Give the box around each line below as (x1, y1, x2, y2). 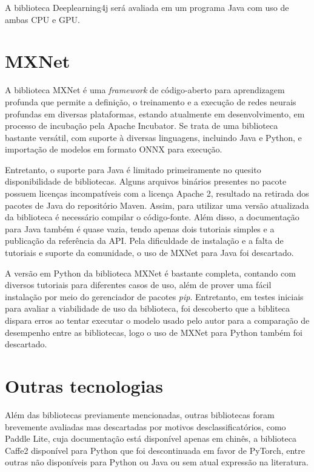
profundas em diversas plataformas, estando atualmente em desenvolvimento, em (5, 107, 305, 120)
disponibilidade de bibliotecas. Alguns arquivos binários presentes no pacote (5, 175, 287, 188)
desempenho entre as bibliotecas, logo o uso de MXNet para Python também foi (5, 326, 302, 338)
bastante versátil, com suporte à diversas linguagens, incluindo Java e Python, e (5, 131, 302, 143)
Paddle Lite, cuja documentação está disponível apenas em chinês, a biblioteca (5, 432, 296, 445)
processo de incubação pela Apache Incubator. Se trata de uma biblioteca (5, 119, 278, 132)
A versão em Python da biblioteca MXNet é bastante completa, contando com (5, 266, 296, 279)
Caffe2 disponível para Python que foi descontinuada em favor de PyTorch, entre (5, 444, 305, 456)
